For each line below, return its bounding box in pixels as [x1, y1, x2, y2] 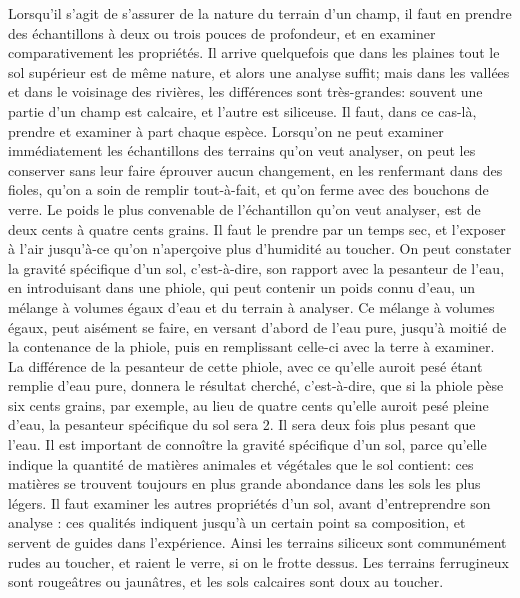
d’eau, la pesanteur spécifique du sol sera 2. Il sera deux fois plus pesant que [8, 414, 476, 435]
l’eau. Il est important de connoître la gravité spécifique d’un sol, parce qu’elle [8, 434, 487, 455]
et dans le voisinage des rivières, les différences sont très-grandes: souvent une [8, 81, 483, 102]
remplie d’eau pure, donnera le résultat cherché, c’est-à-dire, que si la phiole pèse [8, 375, 504, 396]
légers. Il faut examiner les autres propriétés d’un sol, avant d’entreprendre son [8, 492, 491, 513]
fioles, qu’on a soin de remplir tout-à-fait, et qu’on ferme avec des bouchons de [8, 179, 489, 200]
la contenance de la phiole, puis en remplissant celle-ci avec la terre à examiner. [8, 336, 495, 357]
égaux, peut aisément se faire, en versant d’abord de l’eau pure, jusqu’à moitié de [8, 316, 507, 337]
